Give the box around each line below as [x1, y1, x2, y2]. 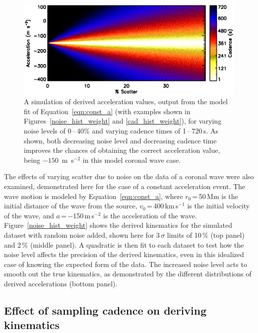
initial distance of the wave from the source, [4, 200, 137, 211]
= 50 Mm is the [192, 191, 238, 201]
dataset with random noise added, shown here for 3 [4, 229, 160, 240]
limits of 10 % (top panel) [167, 229, 245, 240]
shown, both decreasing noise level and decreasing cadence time [24, 135, 217, 145]
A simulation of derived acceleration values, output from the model [24, 96, 228, 107]
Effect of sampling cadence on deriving [4, 302, 207, 318]
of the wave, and [4, 210, 54, 220]
